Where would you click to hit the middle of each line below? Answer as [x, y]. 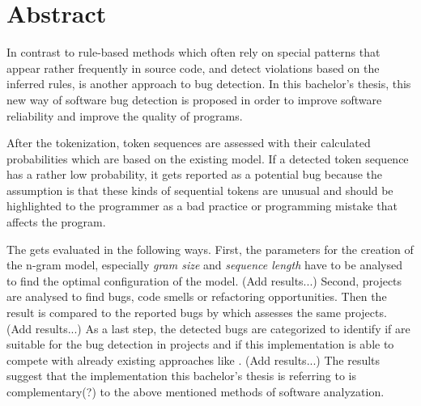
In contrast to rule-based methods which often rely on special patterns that [193, 52]
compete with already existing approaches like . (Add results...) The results [193, 359]
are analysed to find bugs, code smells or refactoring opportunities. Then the [197, 296]
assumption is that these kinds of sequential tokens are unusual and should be [200, 190]
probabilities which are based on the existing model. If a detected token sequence [208, 158]
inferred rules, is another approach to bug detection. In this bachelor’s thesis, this [209, 84]
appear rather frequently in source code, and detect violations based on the [193, 68]
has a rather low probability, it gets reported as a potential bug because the [195, 174]
